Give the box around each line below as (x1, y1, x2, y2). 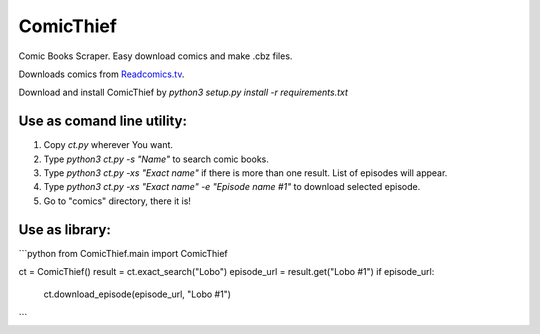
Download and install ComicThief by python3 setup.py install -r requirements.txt (18, 86, 349, 99)
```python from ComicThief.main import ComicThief (18, 247, 229, 259)
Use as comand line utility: (18, 113, 188, 130)
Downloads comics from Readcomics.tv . (18, 68, 185, 80)
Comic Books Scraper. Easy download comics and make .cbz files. (18, 50, 293, 62)
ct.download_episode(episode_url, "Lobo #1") (43, 288, 232, 300)
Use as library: (18, 221, 112, 238)
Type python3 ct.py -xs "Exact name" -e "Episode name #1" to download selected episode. (43, 181, 421, 193)
